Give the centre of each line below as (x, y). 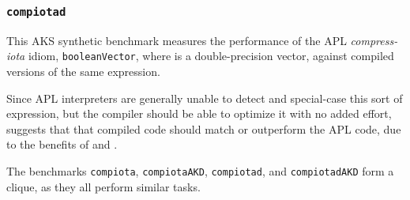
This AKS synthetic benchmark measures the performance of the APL (177, 40)
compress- (374, 40)
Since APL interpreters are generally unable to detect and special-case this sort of (205, 98)
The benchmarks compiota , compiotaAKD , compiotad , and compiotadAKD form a (200, 171)
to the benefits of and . (62, 144)
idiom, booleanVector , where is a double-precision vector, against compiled (211, 56)
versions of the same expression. (83, 72)
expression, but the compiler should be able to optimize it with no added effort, (199, 113)
